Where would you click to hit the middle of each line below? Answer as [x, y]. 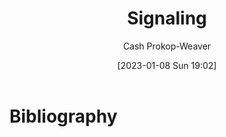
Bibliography [63, 116]
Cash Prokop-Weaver [167, 46]
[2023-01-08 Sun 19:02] [167, 65]
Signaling [167, 18]
